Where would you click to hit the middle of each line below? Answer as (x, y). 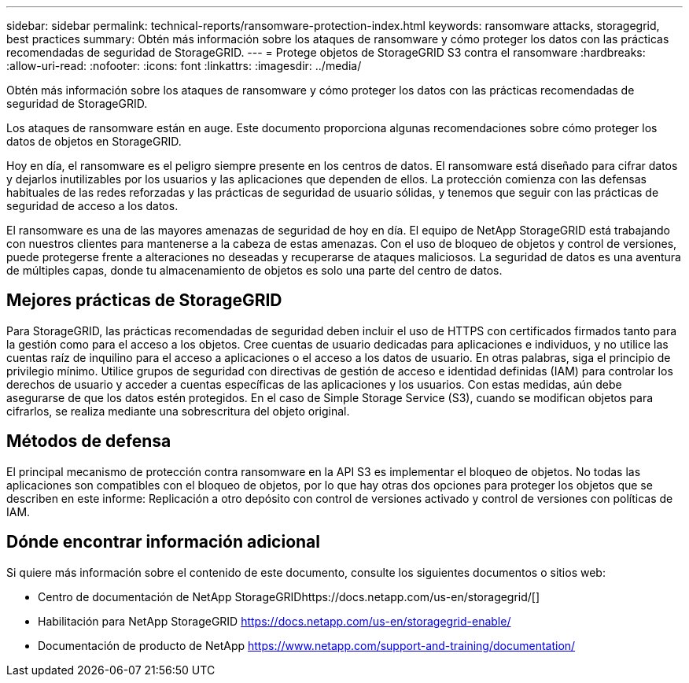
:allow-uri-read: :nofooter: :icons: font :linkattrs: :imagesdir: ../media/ (184, 66)
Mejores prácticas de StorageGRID (144, 301)
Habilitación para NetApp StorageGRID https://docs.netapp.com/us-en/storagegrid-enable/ (274, 621)
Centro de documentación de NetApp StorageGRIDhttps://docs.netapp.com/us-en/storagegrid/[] (289, 596)
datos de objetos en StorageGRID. (94, 141)
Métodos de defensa (89, 441)
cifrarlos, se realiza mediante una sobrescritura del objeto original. (178, 411)
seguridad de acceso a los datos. (92, 206)
